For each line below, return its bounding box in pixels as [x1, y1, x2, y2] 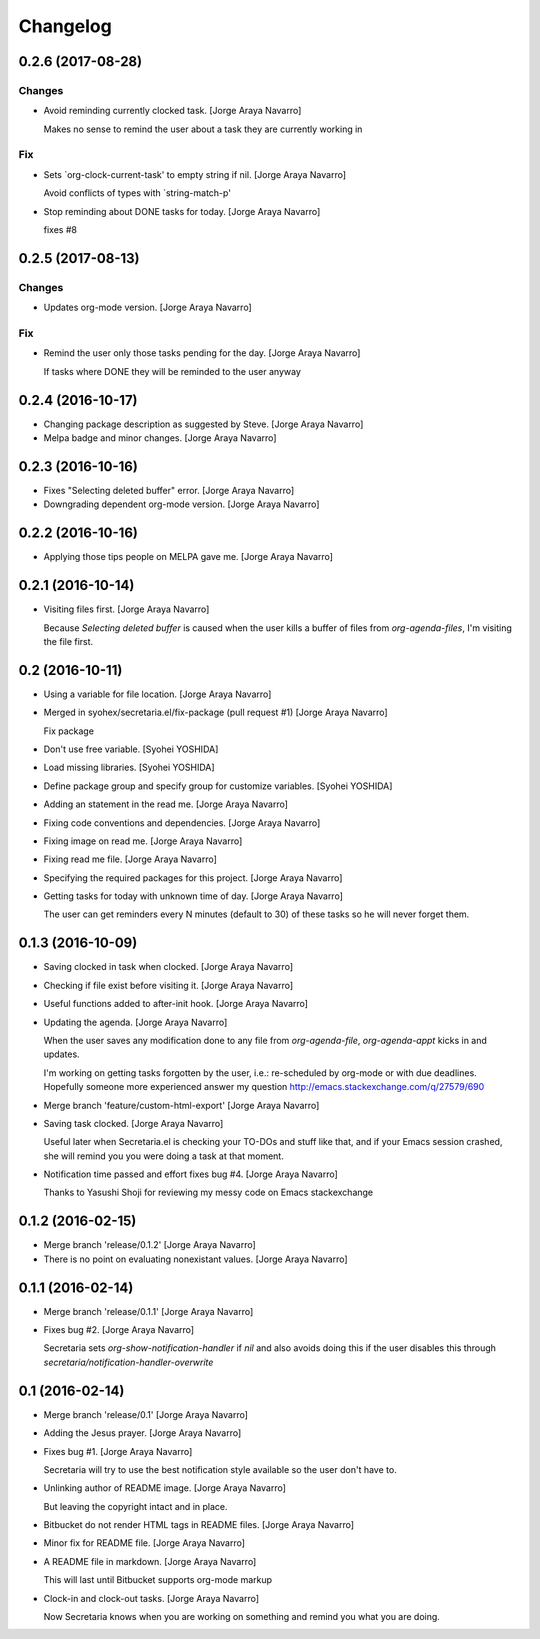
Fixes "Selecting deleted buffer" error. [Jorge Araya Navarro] [43, 484, 295, 496]
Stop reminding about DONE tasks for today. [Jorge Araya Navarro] [43, 205, 321, 217]
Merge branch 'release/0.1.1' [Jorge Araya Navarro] [43, 1305, 254, 1317]
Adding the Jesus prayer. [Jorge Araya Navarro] [43, 1427, 242, 1439]
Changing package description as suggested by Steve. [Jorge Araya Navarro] [43, 418, 364, 430]
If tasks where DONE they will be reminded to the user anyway [43, 365, 302, 377]
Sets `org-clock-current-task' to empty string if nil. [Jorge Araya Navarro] [43, 168, 347, 180]
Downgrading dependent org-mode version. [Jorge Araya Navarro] [43, 498, 320, 510]
